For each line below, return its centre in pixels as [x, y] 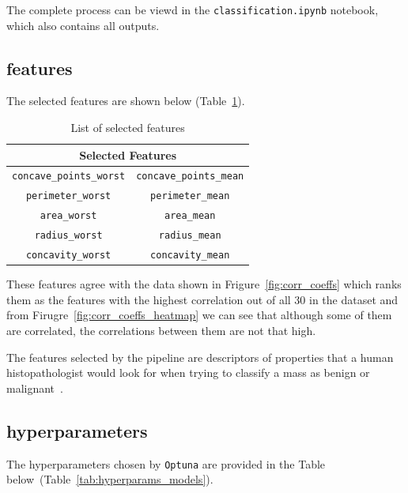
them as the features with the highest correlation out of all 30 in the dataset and [202, 299]
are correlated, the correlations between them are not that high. [161, 331]
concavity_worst [68, 256]
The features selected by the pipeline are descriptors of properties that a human [200, 357]
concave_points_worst [69, 177]
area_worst [68, 216]
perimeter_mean [190, 196]
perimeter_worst [68, 196]
